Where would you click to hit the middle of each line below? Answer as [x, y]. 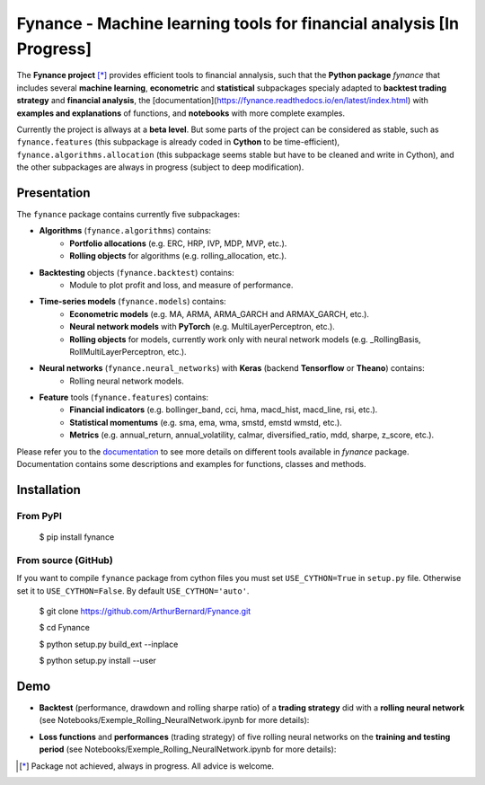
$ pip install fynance [77, 537]
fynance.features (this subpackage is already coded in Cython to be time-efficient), [178, 142]
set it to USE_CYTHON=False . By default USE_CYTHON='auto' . [133, 591]
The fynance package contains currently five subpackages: [128, 214]
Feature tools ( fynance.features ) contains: [124, 397]
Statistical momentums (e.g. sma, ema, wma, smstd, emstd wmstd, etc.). [206, 422]
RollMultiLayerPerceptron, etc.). [128, 351]
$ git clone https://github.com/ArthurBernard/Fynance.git [145, 611]
